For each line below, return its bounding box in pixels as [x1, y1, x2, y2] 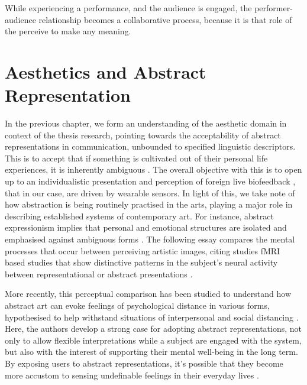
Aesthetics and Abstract [5, 59, 206, 83]
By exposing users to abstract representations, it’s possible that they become [5, 357, 283, 369]
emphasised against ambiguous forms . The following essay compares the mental [5, 233, 295, 245]
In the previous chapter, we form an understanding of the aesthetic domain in [5, 117, 287, 130]
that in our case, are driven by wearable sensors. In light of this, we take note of [5, 186, 295, 199]
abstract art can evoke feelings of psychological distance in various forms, [5, 299, 270, 311]
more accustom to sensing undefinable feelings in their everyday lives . [5, 368, 259, 381]
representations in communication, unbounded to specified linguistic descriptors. [5, 140, 296, 153]
